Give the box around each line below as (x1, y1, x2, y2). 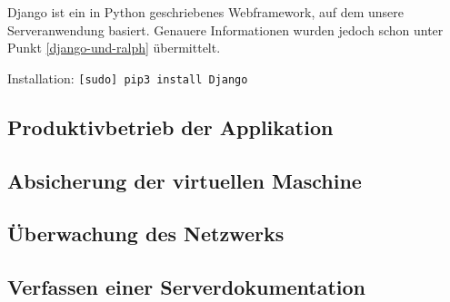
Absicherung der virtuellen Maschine (7, 166, 362, 194)
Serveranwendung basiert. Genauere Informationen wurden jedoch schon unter (7, 20, 444, 39)
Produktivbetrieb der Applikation (7, 112, 334, 141)
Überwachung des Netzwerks (7, 219, 285, 248)
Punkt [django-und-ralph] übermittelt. (7, 38, 221, 57)
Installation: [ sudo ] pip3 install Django (7, 68, 248, 87)
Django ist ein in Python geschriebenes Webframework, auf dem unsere (7, 3, 405, 21)
